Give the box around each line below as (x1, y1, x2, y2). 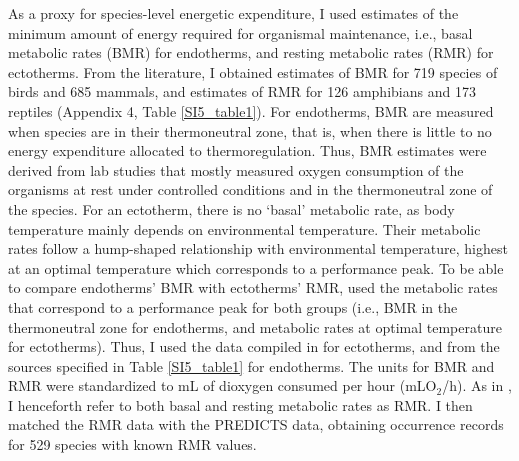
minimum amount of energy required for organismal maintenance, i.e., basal (8, 22, 473, 43)
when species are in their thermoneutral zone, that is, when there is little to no (8, 120, 492, 141)
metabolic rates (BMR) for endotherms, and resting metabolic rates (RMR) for (8, 42, 494, 63)
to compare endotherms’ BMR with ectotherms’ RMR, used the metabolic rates (8, 277, 498, 298)
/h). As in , (442, 375, 512, 396)
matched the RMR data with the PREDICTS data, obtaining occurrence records (8, 414, 504, 435)
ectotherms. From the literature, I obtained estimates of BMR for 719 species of (8, 61, 498, 82)
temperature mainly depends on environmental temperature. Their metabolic (8, 218, 481, 239)
